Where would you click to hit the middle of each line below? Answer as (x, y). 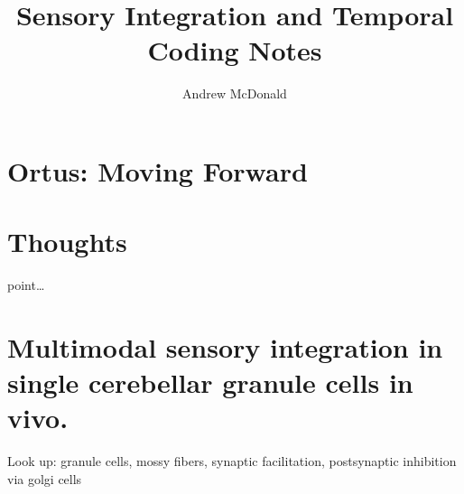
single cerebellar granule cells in (210, 382)
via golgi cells (45, 478)
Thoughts (67, 242)
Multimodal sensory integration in (225, 347)
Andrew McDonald (235, 93)
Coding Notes (235, 50)
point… (26, 285)
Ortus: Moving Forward (158, 170)
